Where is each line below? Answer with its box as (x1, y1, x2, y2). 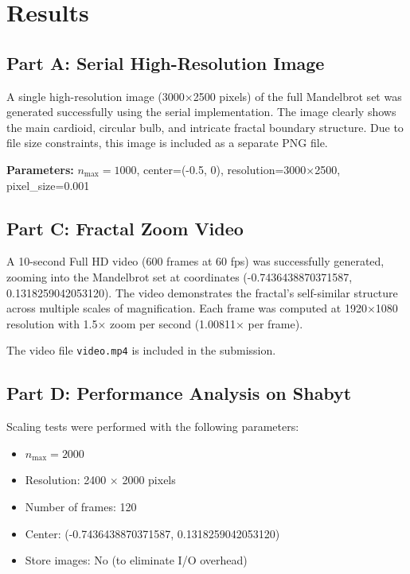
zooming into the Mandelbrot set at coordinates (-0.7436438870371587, (6, 268, 353, 285)
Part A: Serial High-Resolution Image (6, 50, 325, 75)
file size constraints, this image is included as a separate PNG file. (6, 134, 328, 151)
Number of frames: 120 (25, 498, 137, 514)
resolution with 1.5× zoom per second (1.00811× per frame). (6, 315, 303, 332)
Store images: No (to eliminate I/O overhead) (25, 552, 248, 568)
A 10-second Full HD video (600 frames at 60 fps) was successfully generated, (6, 253, 385, 270)
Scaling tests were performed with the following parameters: (6, 418, 299, 435)
